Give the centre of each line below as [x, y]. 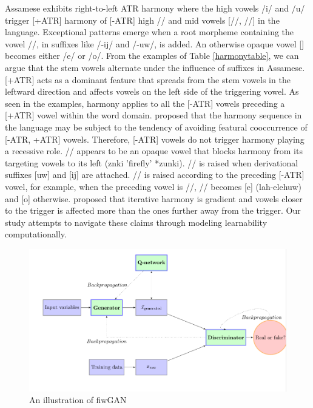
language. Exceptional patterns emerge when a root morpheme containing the [150, 32]
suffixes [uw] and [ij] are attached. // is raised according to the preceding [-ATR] [155, 175]
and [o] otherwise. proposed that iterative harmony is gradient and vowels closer [154, 198]
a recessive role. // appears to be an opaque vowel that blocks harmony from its [154, 151]
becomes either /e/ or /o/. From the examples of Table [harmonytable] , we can [152, 56]
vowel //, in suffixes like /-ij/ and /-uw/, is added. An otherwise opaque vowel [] [155, 43]
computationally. [36, 234]
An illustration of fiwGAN [78, 400]
